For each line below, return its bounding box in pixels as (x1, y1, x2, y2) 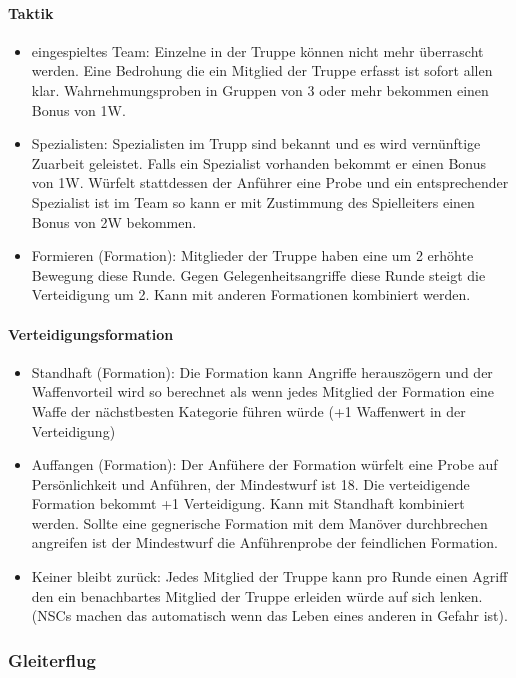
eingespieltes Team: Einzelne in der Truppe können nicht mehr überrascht (31, 40, 484, 61)
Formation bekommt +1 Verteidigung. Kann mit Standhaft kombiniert (31, 493, 465, 514)
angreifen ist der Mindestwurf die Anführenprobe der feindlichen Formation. (31, 532, 499, 553)
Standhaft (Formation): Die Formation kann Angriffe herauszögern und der (31, 361, 493, 382)
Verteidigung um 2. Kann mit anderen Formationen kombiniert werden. (31, 284, 471, 305)
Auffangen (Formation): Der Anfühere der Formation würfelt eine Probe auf (31, 454, 498, 475)
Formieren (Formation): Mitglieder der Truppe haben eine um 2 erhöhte (31, 245, 474, 266)
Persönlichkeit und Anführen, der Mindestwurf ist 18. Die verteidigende (31, 473, 470, 494)
